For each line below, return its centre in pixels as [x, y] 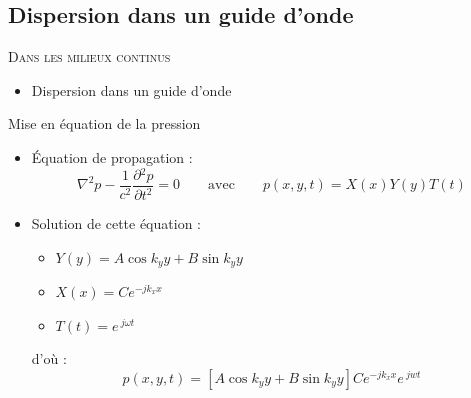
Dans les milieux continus [89, 56]
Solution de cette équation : [116, 223]
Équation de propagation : [112, 156]
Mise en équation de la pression [104, 123]
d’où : [49, 358]
